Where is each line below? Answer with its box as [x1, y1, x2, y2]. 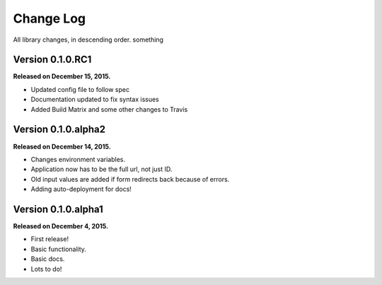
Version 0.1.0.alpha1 [13, 203, 104, 215]
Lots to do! [30, 264, 62, 273]
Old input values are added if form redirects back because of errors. [30, 175, 230, 183]
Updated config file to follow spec [30, 85, 130, 93]
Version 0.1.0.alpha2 [13, 124, 106, 136]
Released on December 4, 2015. [13, 222, 109, 230]
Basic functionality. [30, 245, 86, 253]
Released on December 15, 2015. [13, 72, 111, 81]
